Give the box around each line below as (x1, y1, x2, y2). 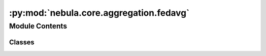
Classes (9, 38, 34, 46)
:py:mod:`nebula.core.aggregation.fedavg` (9, 7, 190, 18)
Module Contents (9, 22, 67, 30)
